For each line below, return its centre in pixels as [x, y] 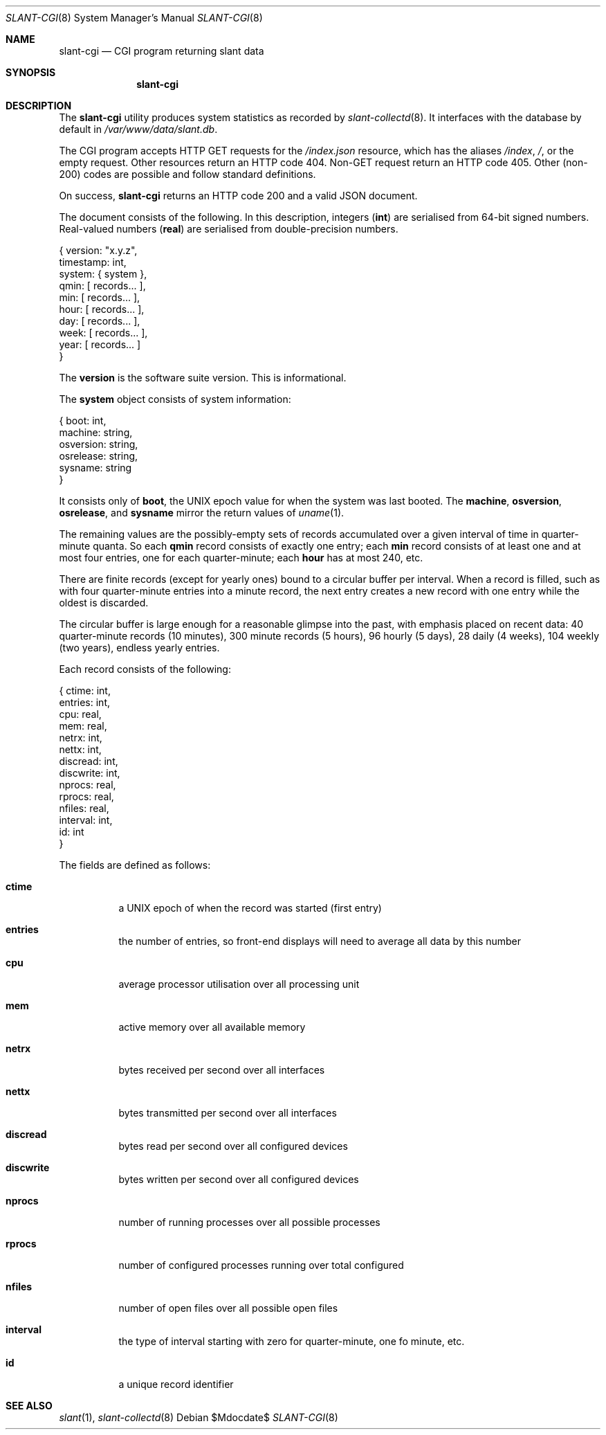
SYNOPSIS [31, 72]
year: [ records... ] [100, 344]
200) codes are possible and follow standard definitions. [187, 174]
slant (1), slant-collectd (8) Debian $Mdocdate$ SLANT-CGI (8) [199, 1417]
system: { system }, [103, 274]
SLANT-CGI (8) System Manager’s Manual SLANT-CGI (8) [134, 18]
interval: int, [86, 820]
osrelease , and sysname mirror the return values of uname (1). [202, 513]
